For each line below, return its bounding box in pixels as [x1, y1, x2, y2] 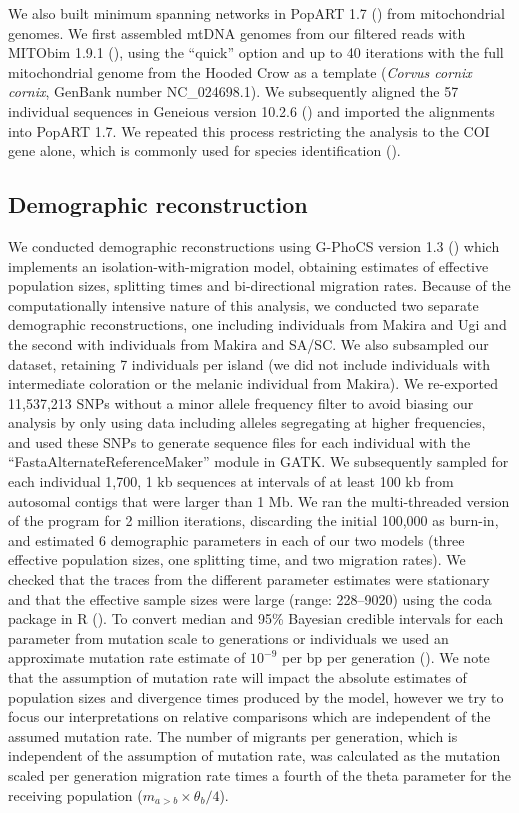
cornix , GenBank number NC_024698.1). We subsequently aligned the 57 [8, 81, 459, 102]
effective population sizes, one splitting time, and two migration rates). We [8, 549, 466, 570]
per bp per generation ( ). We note [282, 647, 490, 668]
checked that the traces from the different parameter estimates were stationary [8, 569, 490, 590]
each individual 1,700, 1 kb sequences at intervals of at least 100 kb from [8, 471, 454, 492]
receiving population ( [8, 784, 143, 805]
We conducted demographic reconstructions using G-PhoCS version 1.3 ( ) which [8, 235, 500, 256]
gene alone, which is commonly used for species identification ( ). [8, 140, 401, 161]
